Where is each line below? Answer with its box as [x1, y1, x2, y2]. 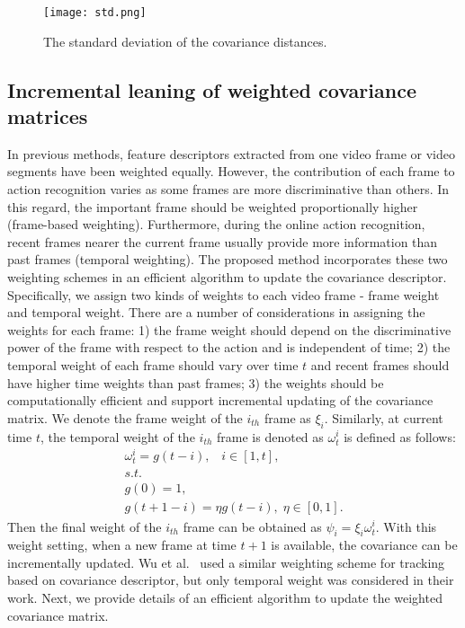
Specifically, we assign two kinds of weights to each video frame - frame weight [7, 285, 440, 304]
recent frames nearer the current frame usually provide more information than [7, 232, 438, 251]
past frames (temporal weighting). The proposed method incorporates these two [7, 250, 448, 269]
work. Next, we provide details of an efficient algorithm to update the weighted [7, 588, 443, 607]
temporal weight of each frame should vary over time [7, 355, 299, 374]
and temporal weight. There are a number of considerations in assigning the [7, 303, 425, 322]
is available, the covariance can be [271, 535, 458, 554]
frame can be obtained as [183, 517, 322, 535]
